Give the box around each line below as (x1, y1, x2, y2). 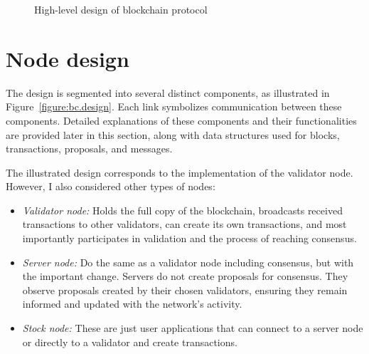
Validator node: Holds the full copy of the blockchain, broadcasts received (22, 202, 343, 217)
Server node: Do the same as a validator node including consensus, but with (22, 254, 354, 269)
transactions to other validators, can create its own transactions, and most (22, 217, 347, 231)
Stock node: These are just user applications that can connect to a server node (22, 321, 363, 335)
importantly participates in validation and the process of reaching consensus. (22, 231, 357, 246)
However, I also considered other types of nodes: (6, 179, 215, 194)
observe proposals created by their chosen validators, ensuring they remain (22, 282, 348, 297)
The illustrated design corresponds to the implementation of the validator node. (6, 165, 353, 179)
